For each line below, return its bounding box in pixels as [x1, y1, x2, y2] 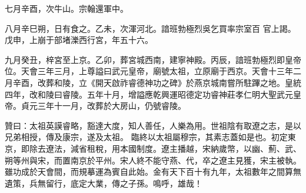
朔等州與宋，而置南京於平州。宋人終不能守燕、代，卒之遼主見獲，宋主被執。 [5, 154, 301, 166]
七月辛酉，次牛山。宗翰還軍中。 [5, 2, 128, 14]
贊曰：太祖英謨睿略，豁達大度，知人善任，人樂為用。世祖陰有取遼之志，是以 [5, 119, 301, 131]
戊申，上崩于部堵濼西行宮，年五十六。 [5, 34, 153, 46]
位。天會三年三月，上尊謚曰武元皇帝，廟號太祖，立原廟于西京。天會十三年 [5, 65, 293, 77]
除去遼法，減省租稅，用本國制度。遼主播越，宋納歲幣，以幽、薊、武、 [29, 142, 301, 154]
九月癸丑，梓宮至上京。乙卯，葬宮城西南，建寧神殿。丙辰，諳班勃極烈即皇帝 [5, 53, 301, 65]
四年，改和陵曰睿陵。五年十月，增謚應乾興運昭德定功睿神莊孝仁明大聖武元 [5, 88, 293, 100]
